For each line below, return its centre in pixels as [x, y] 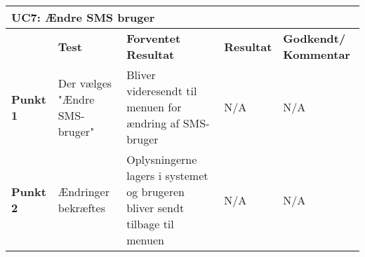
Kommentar [317, 54]
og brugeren [155, 192]
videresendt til [162, 91]
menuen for [154, 107]
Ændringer [84, 192]
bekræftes [81, 208]
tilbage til [150, 224]
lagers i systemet [167, 175]
